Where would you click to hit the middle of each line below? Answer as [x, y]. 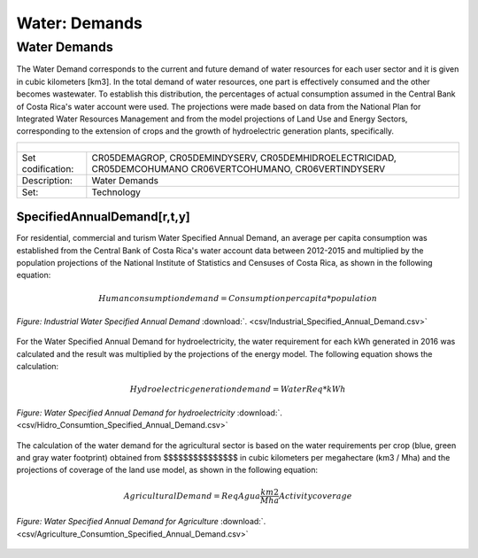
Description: [47, 180]
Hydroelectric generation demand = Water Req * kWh [238, 389]
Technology [116, 192]
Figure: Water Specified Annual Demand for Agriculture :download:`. [141, 522]
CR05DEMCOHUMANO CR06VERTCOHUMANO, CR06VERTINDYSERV [239, 168]
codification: [48, 168]
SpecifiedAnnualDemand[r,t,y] [103, 217]
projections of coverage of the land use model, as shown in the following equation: [167, 470]
